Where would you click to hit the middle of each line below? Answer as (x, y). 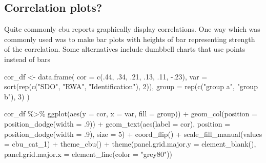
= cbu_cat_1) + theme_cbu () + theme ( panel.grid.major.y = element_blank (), (130, 144)
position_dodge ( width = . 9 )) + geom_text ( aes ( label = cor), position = (117, 123)
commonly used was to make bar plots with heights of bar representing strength (130, 39)
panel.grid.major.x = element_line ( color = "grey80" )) (88, 154)
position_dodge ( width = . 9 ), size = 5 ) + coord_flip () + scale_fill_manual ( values (133, 134)
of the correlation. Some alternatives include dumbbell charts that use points (125, 49)
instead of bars (27, 59)
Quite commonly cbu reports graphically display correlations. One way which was (132, 29)
